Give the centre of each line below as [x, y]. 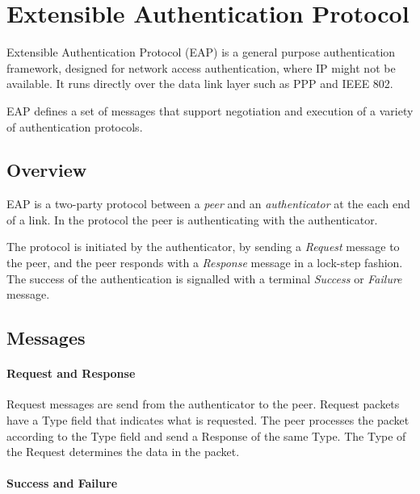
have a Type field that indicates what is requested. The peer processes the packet [208, 420]
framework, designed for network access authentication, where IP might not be [201, 67]
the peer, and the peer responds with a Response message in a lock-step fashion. [205, 263]
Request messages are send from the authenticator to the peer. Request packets [203, 404]
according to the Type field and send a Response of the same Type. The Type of [206, 435]
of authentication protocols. [75, 126]
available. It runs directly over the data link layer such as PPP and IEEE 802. [200, 84]
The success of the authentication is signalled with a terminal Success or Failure [204, 278]
